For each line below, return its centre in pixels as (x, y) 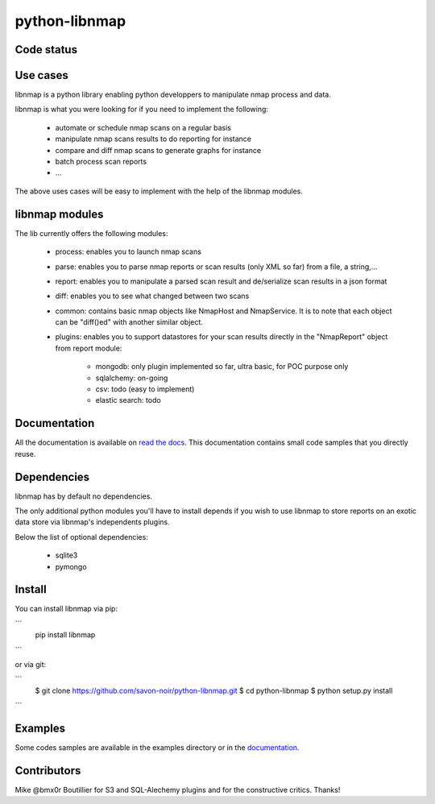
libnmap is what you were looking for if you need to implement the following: (142, 110)
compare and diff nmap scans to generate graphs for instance (158, 150)
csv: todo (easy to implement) (145, 389)
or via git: (31, 665)
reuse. (25, 454)
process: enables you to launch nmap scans (128, 252)
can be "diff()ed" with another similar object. (129, 322)
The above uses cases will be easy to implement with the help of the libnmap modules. (159, 191)
